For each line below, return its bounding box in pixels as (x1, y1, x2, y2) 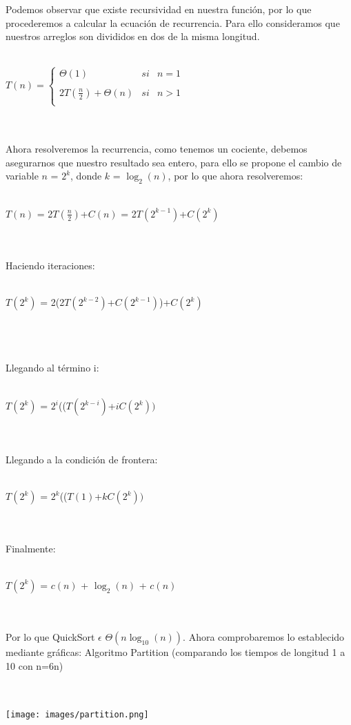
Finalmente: (6, 541, 56, 555)
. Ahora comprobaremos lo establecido (183, 630, 345, 644)
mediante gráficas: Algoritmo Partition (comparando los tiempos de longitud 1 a (6, 645, 345, 659)
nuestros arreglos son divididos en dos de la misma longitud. (6, 29, 260, 43)
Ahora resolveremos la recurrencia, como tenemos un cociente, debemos (6, 142, 308, 156)
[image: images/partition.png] (6, 710, 149, 720)
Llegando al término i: (6, 360, 99, 374)
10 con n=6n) (6, 658, 63, 673)
